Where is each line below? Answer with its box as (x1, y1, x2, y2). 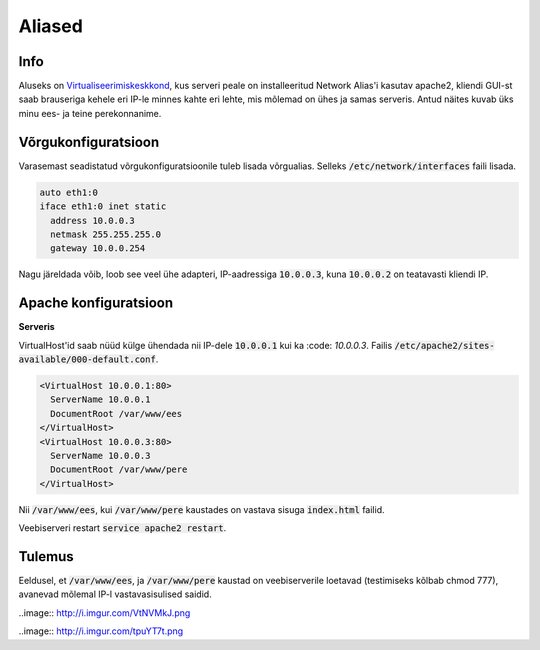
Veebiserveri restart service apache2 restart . (18, 522, 227, 534)
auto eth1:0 (39, 186, 99, 198)
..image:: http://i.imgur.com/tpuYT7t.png (18, 625, 184, 637)
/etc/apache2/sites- (394, 340, 495, 351)
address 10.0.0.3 (50, 215, 135, 226)
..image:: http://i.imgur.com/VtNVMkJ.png (18, 606, 191, 619)
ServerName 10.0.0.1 (50, 394, 151, 405)
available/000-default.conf (18, 353, 157, 365)
